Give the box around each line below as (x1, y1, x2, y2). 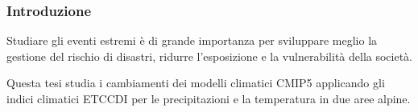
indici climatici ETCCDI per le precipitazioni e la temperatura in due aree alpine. (6, 90, 411, 106)
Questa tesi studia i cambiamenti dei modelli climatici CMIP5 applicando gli (6, 74, 385, 91)
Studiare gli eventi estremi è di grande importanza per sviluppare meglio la (6, 32, 378, 49)
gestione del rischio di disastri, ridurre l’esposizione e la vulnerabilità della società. (6, 47, 413, 64)
